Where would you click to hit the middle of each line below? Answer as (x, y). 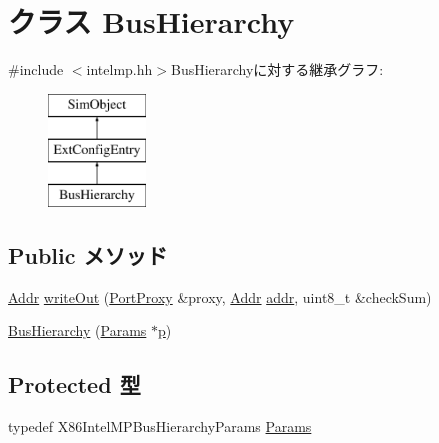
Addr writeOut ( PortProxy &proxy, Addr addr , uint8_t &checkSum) (220, 296)
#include (36, 69)
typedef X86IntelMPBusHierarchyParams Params (160, 426)
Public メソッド (88, 255)
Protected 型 (74, 384)
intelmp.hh (119, 69)
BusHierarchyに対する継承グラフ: (277, 69)
